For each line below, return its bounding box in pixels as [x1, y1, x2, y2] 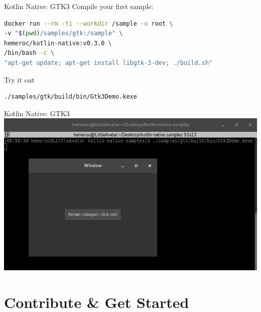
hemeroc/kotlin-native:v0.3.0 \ [4, 39, 112, 47]
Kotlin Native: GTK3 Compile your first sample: [4, 1, 154, 11]
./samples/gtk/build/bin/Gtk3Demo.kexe [4, 93, 137, 101]
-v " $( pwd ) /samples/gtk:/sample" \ [4, 30, 123, 37]
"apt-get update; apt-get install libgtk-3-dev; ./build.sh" [4, 59, 213, 66]
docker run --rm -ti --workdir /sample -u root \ [4, 20, 173, 27]
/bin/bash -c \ [4, 49, 55, 57]
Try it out [4, 74, 35, 85]
